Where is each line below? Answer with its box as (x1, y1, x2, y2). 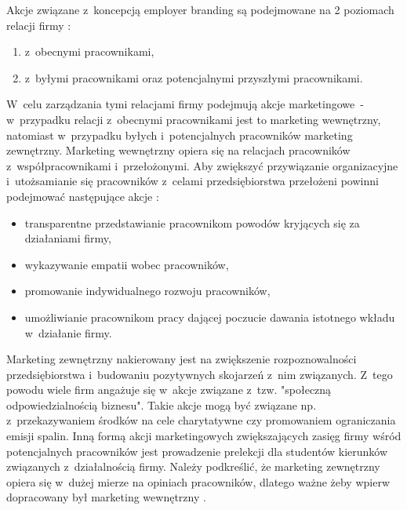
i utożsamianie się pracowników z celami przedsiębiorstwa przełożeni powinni (6, 173, 379, 189)
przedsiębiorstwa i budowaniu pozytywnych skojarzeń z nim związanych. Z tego (6, 366, 393, 382)
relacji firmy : (6, 16, 71, 33)
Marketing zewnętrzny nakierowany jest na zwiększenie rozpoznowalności (6, 351, 357, 367)
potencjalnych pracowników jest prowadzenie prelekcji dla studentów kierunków (6, 443, 388, 459)
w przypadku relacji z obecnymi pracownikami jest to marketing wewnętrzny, (6, 111, 381, 127)
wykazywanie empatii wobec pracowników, (24, 256, 229, 272)
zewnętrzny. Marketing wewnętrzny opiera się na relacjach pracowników (6, 142, 351, 158)
